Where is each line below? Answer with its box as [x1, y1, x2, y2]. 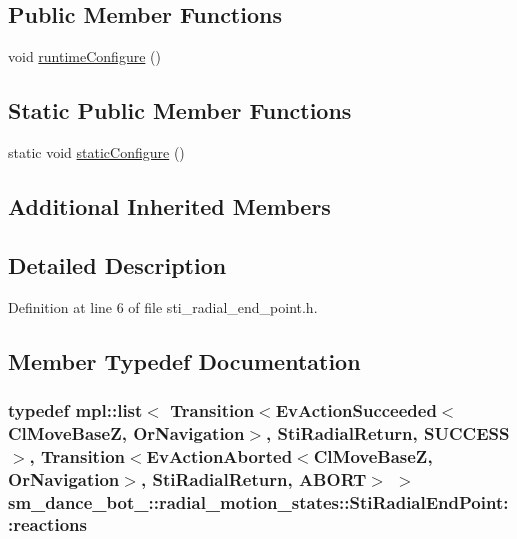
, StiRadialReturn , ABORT [140, 466, 367, 491]
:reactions [8, 512, 87, 537]
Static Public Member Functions [8, 95, 352, 126]
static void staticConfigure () [8, 142, 185, 162]
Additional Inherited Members [8, 190, 331, 221]
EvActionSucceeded [275, 397, 437, 422]
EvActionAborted [146, 443, 293, 468]
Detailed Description [8, 249, 227, 280]
